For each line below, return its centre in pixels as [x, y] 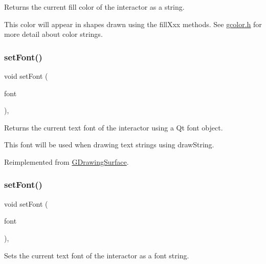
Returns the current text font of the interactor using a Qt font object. [114, 127]
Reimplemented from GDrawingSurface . [66, 161]
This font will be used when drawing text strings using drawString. [109, 145]
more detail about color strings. [53, 34]
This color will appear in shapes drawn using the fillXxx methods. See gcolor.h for [133, 24]
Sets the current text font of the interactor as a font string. [97, 255]
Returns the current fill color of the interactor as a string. [94, 7]
